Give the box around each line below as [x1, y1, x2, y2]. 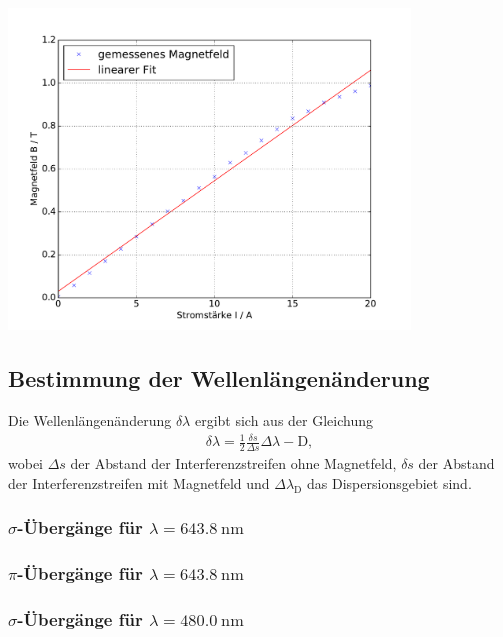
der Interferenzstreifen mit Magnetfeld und [8, 472, 270, 493]
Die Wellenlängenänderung [8, 410, 172, 431]
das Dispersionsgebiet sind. [307, 472, 472, 493]
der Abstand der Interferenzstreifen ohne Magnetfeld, [70, 453, 397, 474]
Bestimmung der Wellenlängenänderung [8, 363, 430, 394]
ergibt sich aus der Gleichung [194, 410, 373, 431]
